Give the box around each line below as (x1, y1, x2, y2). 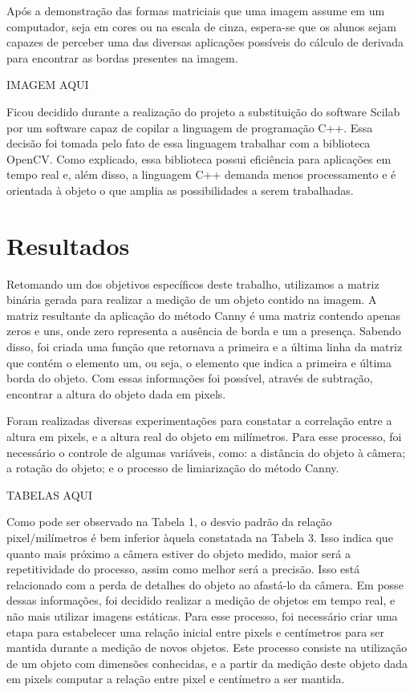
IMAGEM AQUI (6, 76, 89, 93)
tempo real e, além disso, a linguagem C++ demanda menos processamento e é (6, 166, 396, 183)
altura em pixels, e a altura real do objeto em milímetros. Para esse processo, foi (6, 428, 402, 444)
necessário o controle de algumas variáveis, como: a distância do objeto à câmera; (6, 443, 406, 460)
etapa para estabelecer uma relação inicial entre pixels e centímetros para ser (6, 623, 385, 640)
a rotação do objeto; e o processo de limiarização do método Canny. (6, 459, 339, 476)
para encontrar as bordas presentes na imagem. (6, 49, 238, 66)
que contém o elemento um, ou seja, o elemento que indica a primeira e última (6, 354, 392, 370)
